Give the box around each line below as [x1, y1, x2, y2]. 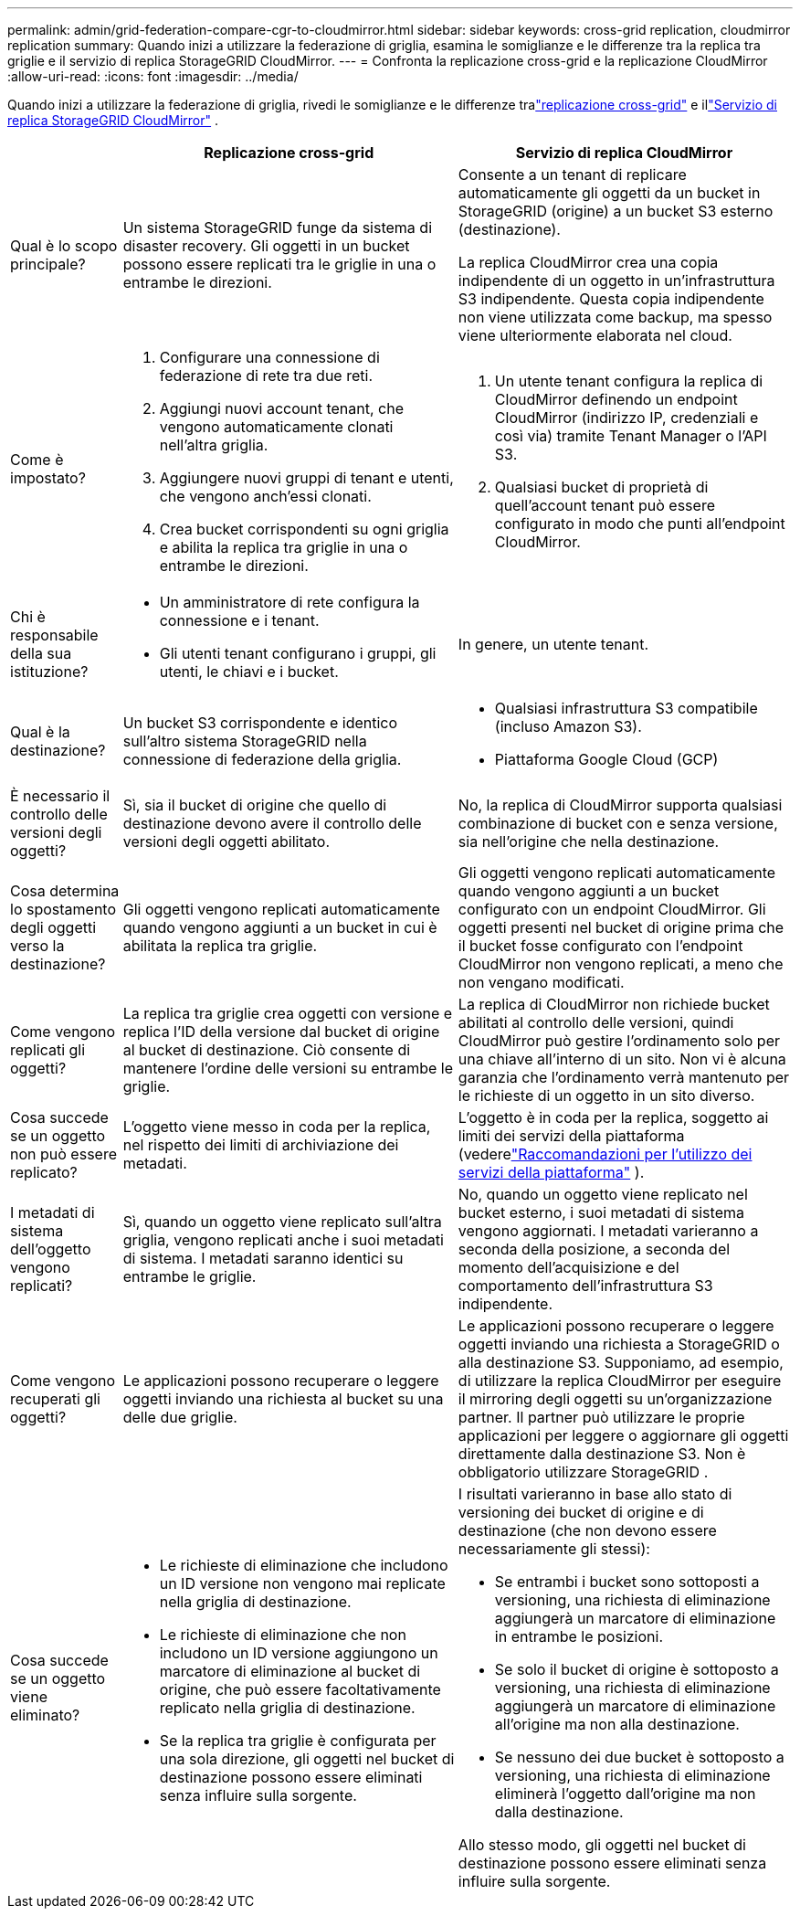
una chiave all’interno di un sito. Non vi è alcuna [458, 1050, 786, 1068]
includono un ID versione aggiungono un [159, 1644, 438, 1662]
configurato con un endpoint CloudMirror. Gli [458, 900, 766, 918]
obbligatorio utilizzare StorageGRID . [458, 1463, 709, 1481]
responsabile [10, 626, 99, 644]
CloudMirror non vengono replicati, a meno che [458, 955, 784, 973]
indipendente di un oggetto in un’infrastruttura [458, 271, 775, 290]
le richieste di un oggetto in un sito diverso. [458, 1086, 755, 1105]
